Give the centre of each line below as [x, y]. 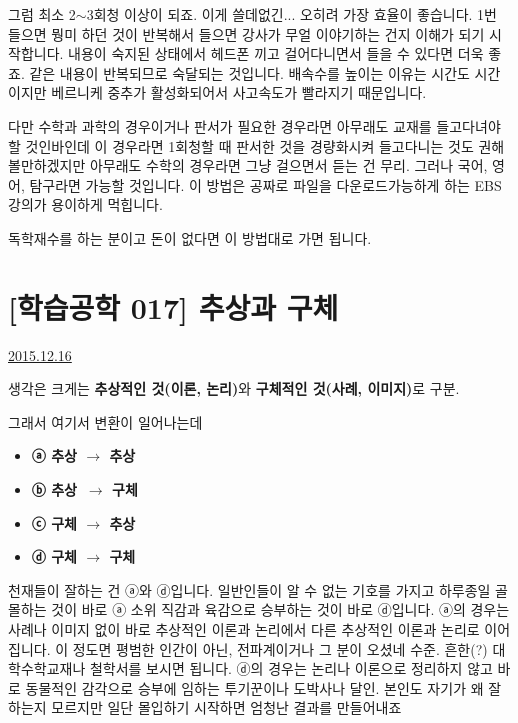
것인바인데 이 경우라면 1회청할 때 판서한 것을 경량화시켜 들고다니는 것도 [249, 145]
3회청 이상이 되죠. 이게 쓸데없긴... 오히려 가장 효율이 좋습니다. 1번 [291, 14]
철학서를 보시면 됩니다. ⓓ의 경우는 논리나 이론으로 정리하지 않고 [291, 668]
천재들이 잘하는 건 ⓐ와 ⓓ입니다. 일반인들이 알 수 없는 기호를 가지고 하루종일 [249, 589]
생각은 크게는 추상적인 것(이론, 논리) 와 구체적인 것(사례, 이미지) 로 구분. [234, 388]
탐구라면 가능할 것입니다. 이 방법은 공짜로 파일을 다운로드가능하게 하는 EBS [265, 184]
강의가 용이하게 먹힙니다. [85, 204]
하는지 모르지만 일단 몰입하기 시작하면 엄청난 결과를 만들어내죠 [205, 707]
